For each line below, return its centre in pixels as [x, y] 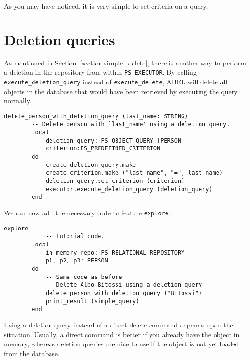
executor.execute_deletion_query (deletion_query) [129, 189]
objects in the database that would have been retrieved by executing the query [121, 91]
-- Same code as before [84, 277]
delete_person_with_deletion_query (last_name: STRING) [96, 116]
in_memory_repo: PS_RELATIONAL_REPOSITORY [115, 253]
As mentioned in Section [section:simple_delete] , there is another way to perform [125, 62]
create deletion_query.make [91, 165]
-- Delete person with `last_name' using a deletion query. [131, 124]
